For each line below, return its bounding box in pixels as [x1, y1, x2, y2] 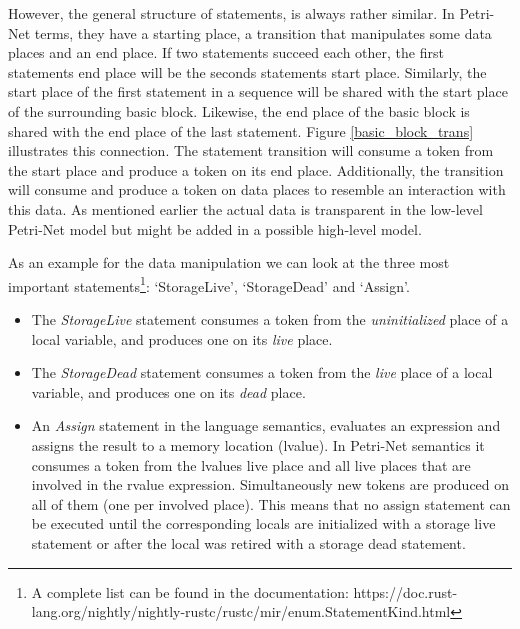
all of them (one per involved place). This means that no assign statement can [31, 493, 511, 514]
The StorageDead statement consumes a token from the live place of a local [31, 362, 493, 383]
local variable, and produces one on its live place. [31, 328, 333, 349]
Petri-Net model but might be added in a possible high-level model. [8, 218, 422, 239]
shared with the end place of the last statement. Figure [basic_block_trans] [8, 120, 474, 141]
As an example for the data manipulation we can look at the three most [8, 252, 450, 273]
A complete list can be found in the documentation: [31, 581, 349, 602]
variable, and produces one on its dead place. [31, 381, 306, 402]
